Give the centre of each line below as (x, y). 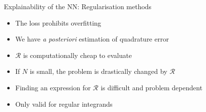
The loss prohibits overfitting (58, 22)
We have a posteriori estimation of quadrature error (92, 39)
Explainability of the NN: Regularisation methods (78, 6)
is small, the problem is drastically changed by (98, 71)
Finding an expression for (53, 87)
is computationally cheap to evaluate (77, 55)
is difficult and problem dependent (152, 87)
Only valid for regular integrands (64, 104)
